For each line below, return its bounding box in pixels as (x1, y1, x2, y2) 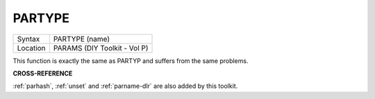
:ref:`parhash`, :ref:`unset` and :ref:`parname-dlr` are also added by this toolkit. (12, 82, 238, 90)
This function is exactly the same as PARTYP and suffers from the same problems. (12, 56, 249, 65)
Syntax (17, 34, 40, 44)
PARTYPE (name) (53, 34, 110, 44)
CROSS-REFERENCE (12, 69, 73, 78)
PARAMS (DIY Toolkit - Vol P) (53, 43, 149, 53)
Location (17, 43, 46, 53)
